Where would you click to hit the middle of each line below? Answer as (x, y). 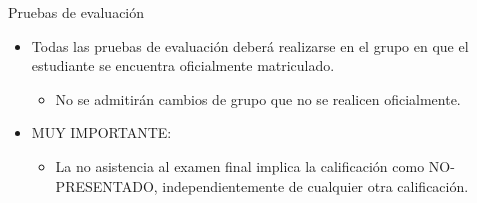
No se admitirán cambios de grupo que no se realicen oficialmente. (258, 98)
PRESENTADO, (106, 185)
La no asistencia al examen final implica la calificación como (240, 165)
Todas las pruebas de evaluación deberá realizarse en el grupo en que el (250, 45)
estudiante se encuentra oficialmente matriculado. (183, 65)
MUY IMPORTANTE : (101, 132)
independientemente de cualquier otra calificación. (315, 185)
